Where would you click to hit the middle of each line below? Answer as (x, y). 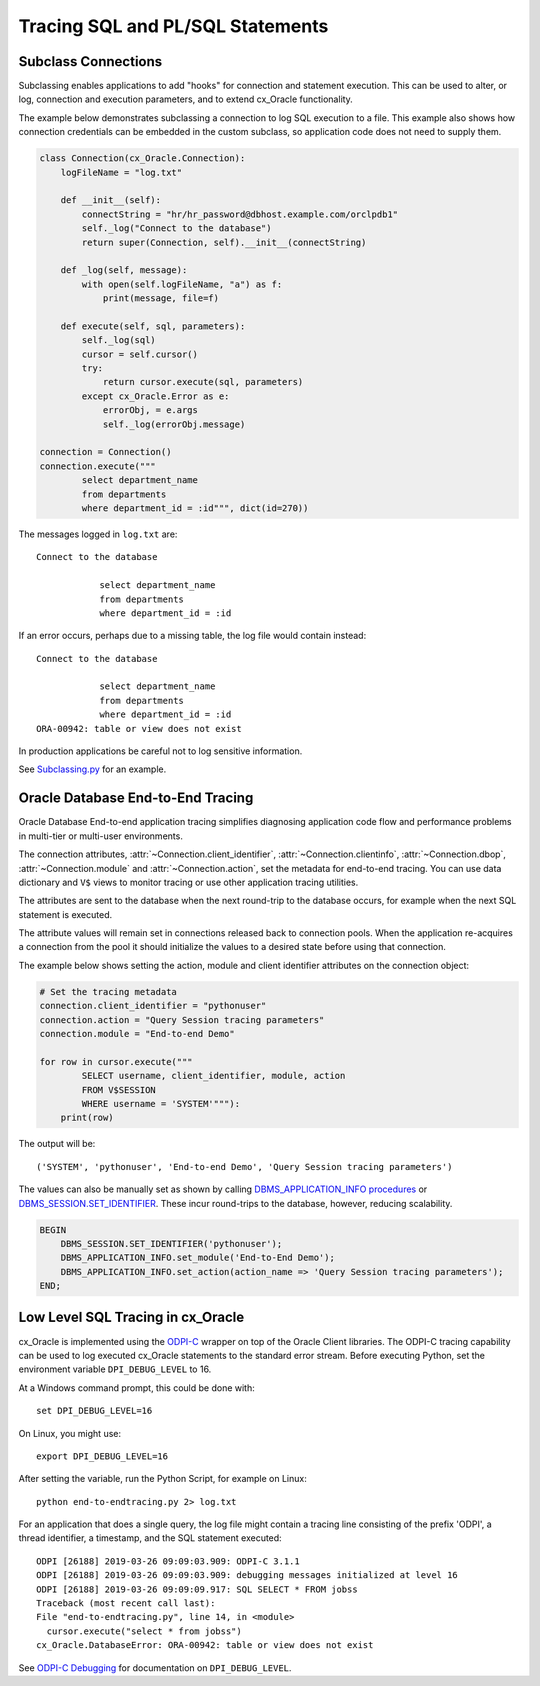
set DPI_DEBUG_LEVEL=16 (94, 1411)
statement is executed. (65, 914)
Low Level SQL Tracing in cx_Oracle (131, 1317)
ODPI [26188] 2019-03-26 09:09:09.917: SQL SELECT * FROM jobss (197, 1589)
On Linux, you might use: (70, 1433)
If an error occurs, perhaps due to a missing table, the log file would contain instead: (192, 636)
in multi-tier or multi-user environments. (101, 836)
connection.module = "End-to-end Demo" (137, 1034)
